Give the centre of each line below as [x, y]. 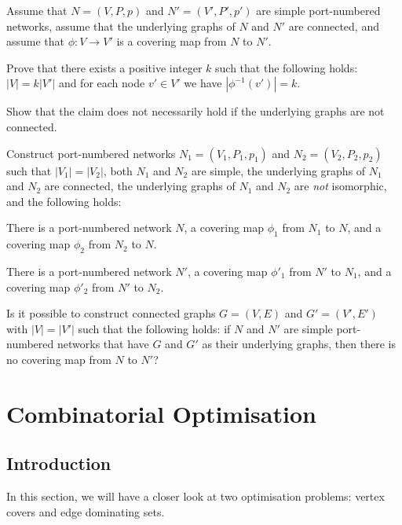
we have [203, 83]
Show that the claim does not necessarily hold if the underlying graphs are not [196, 111]
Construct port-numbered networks [91, 153]
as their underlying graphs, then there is [299, 344]
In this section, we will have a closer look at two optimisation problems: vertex [196, 496]
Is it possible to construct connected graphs [111, 313]
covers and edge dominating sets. [86, 511]
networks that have [103, 344]
